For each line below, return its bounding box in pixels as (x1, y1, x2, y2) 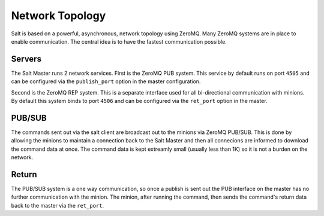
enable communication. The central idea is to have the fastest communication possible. (11, 38, 227, 45)
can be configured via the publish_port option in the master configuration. (11, 78, 201, 85)
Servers (11, 54, 42, 64)
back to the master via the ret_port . (11, 202, 104, 209)
